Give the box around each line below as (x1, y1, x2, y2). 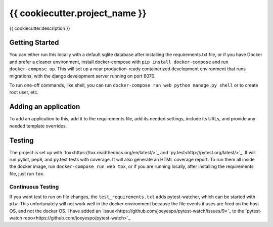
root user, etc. (9, 89, 39, 96)
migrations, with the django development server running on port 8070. (9, 73, 156, 79)
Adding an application (9, 103, 80, 111)
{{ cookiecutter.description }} (9, 25, 70, 31)
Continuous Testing (9, 183, 59, 190)
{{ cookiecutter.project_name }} (9, 8, 147, 19)
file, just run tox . (9, 170, 45, 176)
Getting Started (9, 38, 59, 47)
